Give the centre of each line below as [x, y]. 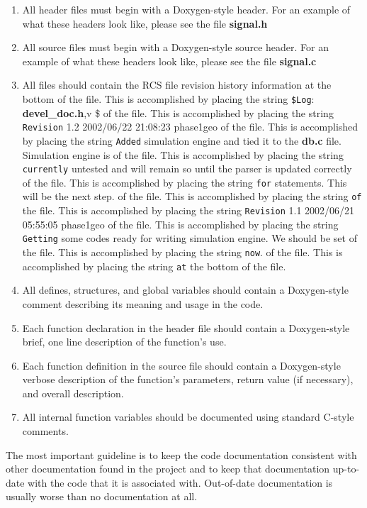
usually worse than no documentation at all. [102, 496]
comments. [45, 431]
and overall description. [73, 393]
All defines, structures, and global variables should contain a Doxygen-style [185, 290]
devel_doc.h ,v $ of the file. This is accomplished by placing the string [178, 112]
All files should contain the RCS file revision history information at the [177, 85]
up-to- [346, 469]
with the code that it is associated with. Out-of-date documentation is [180, 482]
